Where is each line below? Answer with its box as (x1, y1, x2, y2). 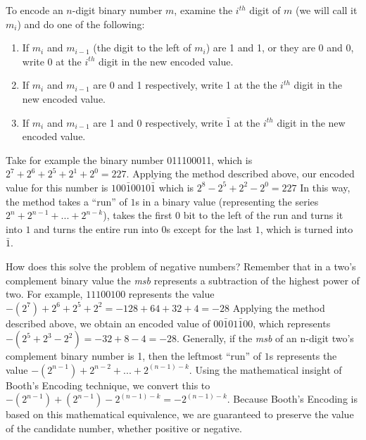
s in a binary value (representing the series (135, 194, 319, 208)
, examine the (174, 3, 233, 17)
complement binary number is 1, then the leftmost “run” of (6, 348, 262, 363)
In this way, (300, 180, 351, 194)
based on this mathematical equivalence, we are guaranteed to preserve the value (6, 407, 354, 422)
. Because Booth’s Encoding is (227, 391, 358, 406)
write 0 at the (22, 54, 82, 68)
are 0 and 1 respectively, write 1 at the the (93, 77, 277, 92)
